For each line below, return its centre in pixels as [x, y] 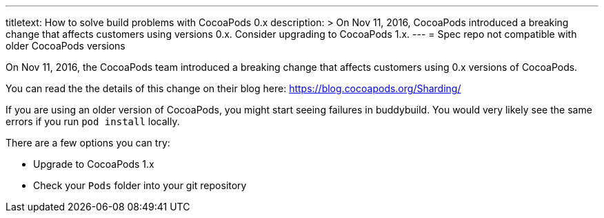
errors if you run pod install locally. [93, 121]
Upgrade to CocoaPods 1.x [94, 164]
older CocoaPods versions [66, 46]
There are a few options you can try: [88, 143]
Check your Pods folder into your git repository [140, 185]
